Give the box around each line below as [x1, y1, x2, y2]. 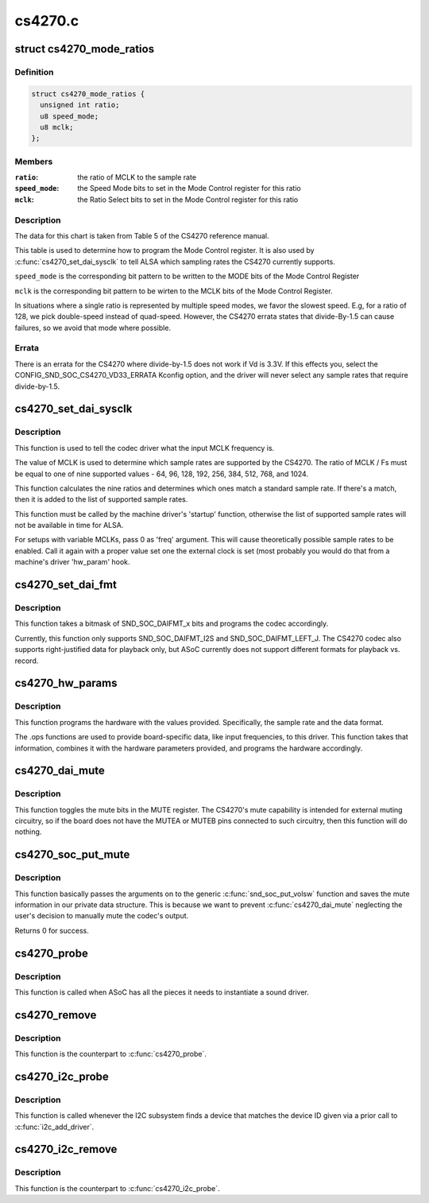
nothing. [14, 827, 42, 836]
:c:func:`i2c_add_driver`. [14, 1122, 95, 1131]
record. [14, 656, 39, 666]
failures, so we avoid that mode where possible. [14, 323, 171, 332]
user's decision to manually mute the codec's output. [14, 911, 189, 921]
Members [14, 156, 53, 167]
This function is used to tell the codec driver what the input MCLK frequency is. [14, 443, 275, 452]
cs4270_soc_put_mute [14, 848, 130, 862]
